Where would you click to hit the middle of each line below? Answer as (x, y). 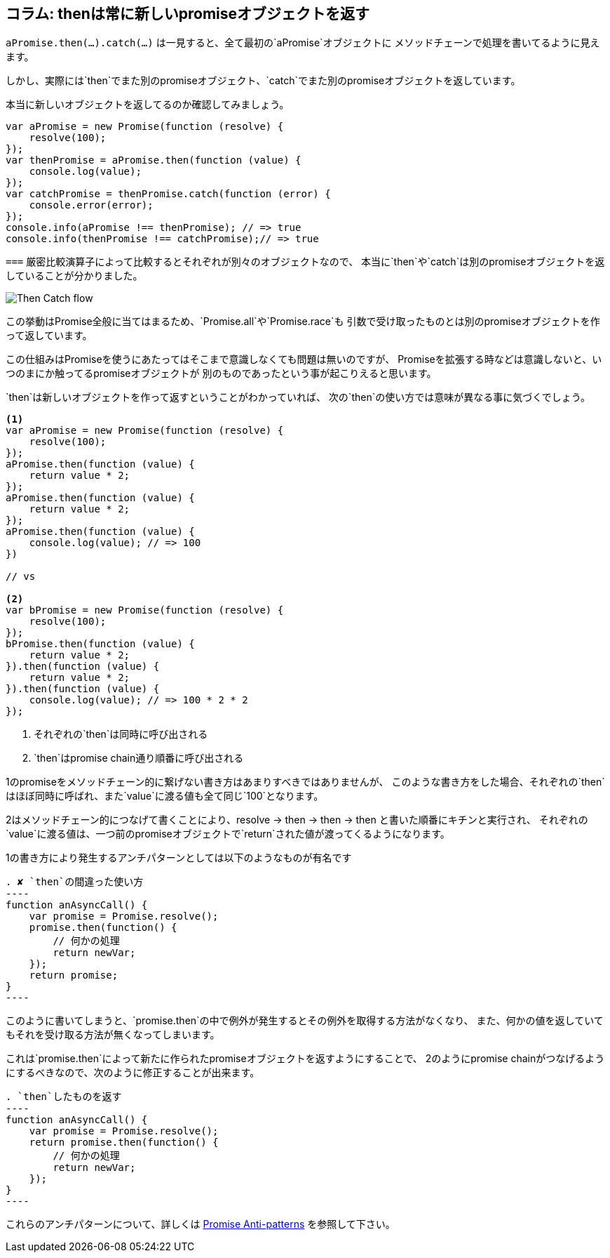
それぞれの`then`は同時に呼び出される (121, 734)
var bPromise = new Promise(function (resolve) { (145, 610)
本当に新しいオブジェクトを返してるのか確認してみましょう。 (148, 105)
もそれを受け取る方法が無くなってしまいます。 (113, 1035)
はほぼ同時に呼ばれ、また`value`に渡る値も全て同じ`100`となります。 (165, 796)
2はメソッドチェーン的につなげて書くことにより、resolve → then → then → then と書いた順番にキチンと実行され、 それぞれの (297, 820)
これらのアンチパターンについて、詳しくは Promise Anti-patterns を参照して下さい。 (201, 1224)
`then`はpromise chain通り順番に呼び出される (139, 758)
